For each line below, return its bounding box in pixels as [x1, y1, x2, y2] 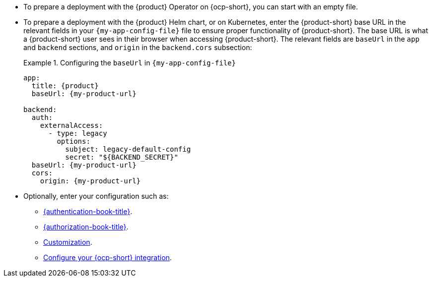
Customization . [43, 238, 92, 246]
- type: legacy [48, 129, 107, 137]
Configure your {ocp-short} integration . [43, 253, 172, 262]
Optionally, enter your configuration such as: [23, 192, 169, 200]
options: [57, 137, 90, 145]
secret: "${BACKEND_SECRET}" [65, 153, 178, 161]
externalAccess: [40, 121, 103, 129]
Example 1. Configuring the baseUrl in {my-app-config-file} [23, 58, 236, 67]
